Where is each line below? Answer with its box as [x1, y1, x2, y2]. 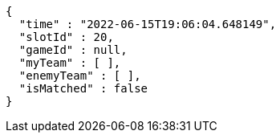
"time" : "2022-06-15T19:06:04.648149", [18, 18, 277, 31]
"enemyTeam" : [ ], [18, 69, 141, 82]
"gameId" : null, [18, 43, 128, 56]
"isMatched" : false [18, 82, 148, 95]
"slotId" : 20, [18, 31, 114, 43]
